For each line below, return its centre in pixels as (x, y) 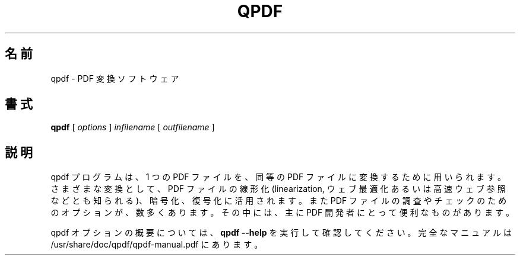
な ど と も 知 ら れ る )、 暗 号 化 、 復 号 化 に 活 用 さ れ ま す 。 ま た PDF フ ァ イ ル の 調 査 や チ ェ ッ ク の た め (279, 201)
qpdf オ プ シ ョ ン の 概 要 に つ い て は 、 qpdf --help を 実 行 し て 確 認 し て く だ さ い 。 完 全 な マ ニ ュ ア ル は (281, 233)
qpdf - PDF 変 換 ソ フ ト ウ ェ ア (115, 78)
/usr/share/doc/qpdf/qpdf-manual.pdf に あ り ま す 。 (157, 245)
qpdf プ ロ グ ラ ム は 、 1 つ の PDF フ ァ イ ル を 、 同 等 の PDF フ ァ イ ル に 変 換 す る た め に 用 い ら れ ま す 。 (278, 177)
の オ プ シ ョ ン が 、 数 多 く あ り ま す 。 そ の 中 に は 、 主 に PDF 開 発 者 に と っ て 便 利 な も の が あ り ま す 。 (283, 213)
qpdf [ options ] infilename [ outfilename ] (133, 127)
